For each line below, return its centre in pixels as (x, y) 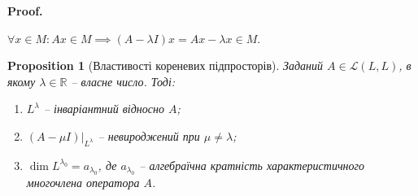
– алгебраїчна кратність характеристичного (252, 165)
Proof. (25, 11)
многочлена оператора (83, 183)
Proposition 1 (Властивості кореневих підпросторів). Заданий (165, 65)
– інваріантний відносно (104, 109)
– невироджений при (149, 135)
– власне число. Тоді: (123, 81)
